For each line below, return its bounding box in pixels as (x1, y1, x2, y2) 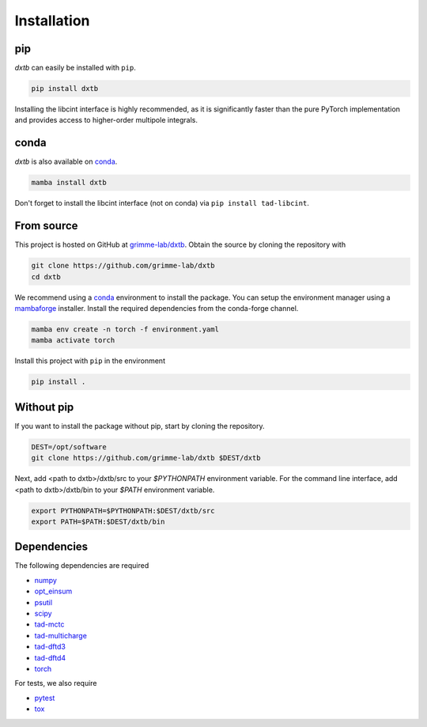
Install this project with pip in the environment (14, 356, 166, 365)
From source (14, 219, 78, 233)
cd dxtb (31, 272, 61, 281)
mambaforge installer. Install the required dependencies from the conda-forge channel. (14, 303, 299, 312)
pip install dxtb (31, 84, 99, 93)
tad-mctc (34, 619, 65, 629)
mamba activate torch (31, 336, 115, 345)
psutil (34, 597, 53, 607)
